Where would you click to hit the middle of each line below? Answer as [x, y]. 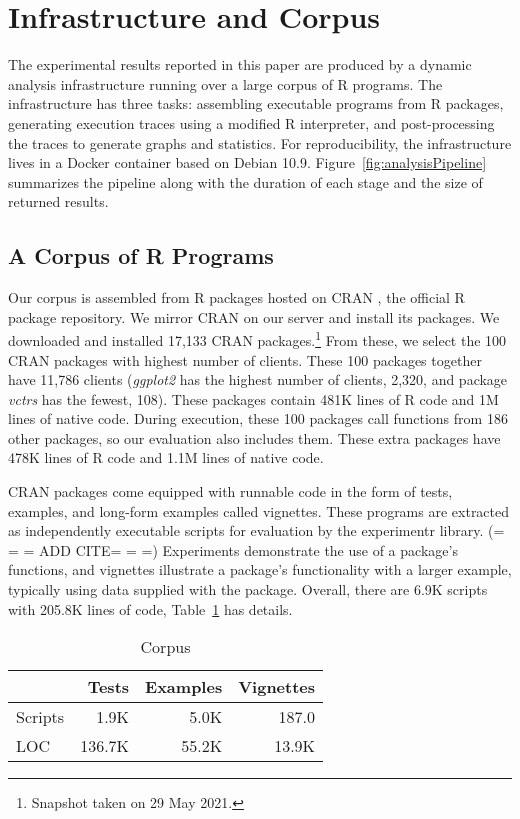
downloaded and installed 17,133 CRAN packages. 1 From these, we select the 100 [257, 338]
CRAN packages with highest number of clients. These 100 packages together [245, 359]
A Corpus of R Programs [141, 255]
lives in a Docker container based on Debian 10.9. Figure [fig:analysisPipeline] [247, 162]
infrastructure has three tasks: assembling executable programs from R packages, [256, 103]
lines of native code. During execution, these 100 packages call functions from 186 [258, 418]
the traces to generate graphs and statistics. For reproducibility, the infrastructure [260, 142]
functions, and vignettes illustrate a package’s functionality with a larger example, [260, 569]
